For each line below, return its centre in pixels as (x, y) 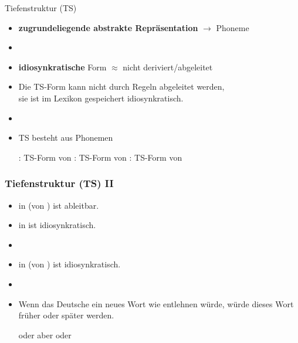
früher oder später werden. (66, 315)
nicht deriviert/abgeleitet (168, 67)
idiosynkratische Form (62, 67)
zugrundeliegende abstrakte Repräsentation (108, 27)
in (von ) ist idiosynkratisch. (70, 264)
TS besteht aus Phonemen (66, 137)
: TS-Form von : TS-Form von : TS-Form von (100, 157)
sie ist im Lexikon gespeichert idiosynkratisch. (101, 98)
